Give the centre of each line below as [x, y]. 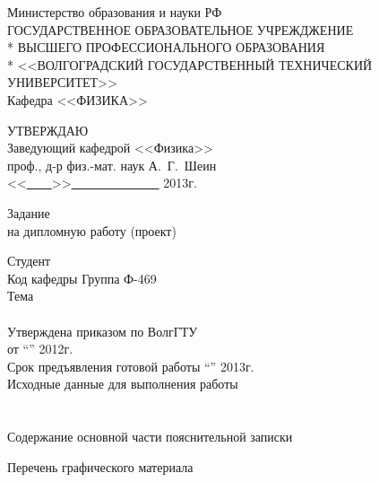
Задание [29, 212]
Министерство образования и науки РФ [115, 12]
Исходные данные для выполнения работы [123, 384]
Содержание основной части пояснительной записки [150, 437]
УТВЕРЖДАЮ [48, 130]
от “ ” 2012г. [40, 349]
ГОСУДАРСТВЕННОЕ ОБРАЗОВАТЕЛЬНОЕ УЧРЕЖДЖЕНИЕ [181, 29]
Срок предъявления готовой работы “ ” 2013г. [131, 366]
